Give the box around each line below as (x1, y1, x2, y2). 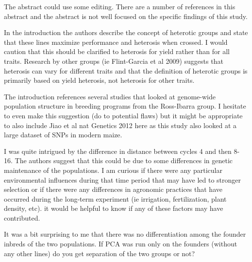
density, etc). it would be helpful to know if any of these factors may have (4, 203, 223, 213)
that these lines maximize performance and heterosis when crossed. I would (4, 37, 228, 47)
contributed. (4, 212, 40, 223)
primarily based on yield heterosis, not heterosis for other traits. (4, 75, 195, 85)
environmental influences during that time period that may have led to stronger (4, 174, 241, 185)
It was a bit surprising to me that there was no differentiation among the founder (4, 229, 246, 239)
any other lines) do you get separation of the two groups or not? (4, 248, 195, 258)
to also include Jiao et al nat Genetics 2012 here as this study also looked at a (4, 120, 237, 130)
